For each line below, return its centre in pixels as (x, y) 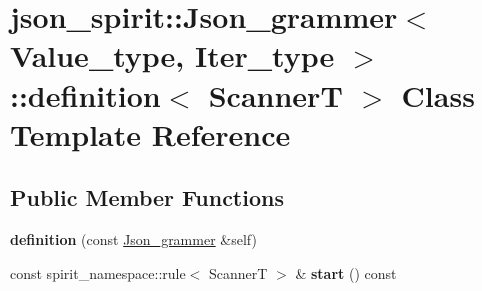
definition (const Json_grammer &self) (133, 239)
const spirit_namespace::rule (98, 272)
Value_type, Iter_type (172, 55)
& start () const (346, 272)
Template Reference (150, 133)
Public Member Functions (147, 197)
